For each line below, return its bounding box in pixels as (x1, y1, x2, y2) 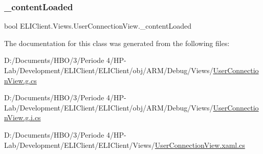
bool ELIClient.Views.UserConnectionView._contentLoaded (4, 20, 191, 31)
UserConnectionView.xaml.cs (155, 139, 245, 150)
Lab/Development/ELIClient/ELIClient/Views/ (4, 139, 155, 150)
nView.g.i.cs (4, 112, 41, 123)
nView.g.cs (4, 75, 37, 85)
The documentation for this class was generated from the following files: (4, 37, 230, 48)
